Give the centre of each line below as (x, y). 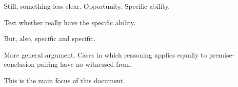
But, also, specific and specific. (50, 38)
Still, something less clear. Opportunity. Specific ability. (87, 6)
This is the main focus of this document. (65, 80)
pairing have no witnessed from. (84, 64)
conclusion (20, 64)
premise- (222, 54)
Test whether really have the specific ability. (70, 22)
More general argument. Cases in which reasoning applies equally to (106, 54)
